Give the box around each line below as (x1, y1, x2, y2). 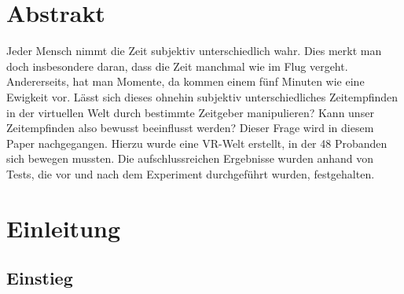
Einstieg (6, 266, 73, 290)
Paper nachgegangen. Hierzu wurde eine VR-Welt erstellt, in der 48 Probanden (6, 134, 387, 151)
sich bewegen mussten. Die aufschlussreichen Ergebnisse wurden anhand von (6, 150, 373, 167)
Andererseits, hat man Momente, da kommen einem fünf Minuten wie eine (6, 73, 365, 90)
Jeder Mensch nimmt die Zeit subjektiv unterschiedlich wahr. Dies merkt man (6, 42, 382, 59)
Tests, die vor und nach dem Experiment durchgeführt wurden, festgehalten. (6, 165, 375, 182)
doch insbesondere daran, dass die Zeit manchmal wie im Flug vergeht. (6, 57, 348, 74)
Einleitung (6, 211, 121, 244)
